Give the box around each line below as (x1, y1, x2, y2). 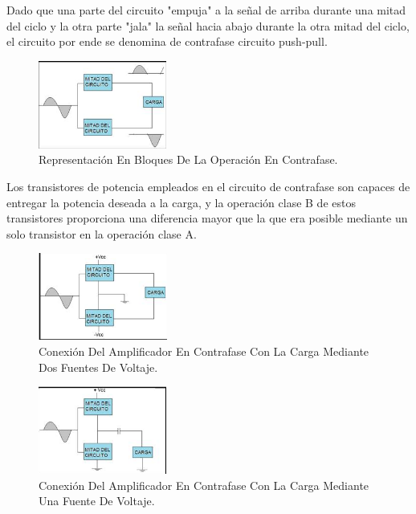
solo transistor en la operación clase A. (6, 225, 197, 242)
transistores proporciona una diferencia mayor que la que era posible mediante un (6, 210, 408, 226)
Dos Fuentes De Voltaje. (39, 358, 158, 375)
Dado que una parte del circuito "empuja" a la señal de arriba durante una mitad (6, 2, 406, 18)
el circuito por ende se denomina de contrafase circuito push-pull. (6, 33, 328, 50)
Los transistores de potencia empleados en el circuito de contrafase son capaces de (6, 177, 410, 194)
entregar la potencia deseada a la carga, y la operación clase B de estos (6, 194, 356, 210)
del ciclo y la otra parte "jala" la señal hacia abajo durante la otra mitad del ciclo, (6, 17, 410, 34)
